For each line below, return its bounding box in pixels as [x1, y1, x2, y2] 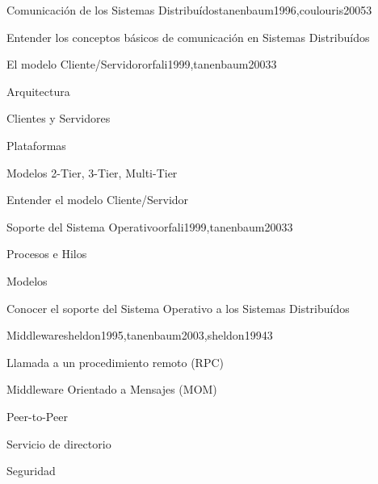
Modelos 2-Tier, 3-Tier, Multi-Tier [6, 164, 178, 181]
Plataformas [6, 136, 66, 153]
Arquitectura [6, 82, 70, 99]
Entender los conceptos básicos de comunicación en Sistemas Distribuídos [6, 28, 370, 45]
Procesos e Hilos [6, 245, 87, 262]
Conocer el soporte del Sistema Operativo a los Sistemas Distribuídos [6, 299, 350, 316]
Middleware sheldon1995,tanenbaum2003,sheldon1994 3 [6, 327, 273, 344]
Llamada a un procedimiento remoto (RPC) [6, 353, 224, 370]
